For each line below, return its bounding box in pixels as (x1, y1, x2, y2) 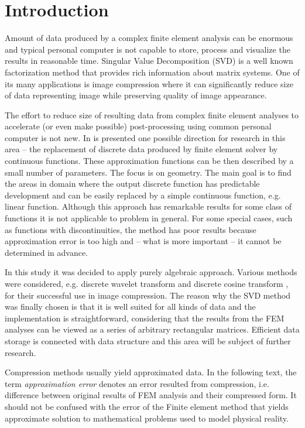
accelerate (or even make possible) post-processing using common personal (5, 120, 272, 132)
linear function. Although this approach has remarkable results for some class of (5, 200, 292, 213)
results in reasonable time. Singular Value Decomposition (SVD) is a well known (5, 54, 293, 67)
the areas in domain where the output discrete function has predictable (5, 177, 260, 190)
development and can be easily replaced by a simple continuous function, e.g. (5, 189, 281, 201)
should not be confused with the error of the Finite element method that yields (5, 400, 289, 412)
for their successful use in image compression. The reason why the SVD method (5, 289, 291, 301)
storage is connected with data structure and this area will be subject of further (5, 334, 291, 347)
